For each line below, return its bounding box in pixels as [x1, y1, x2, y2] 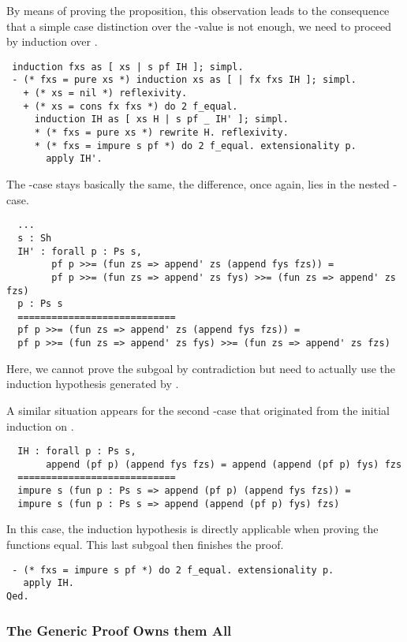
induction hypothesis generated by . [6, 375, 179, 392]
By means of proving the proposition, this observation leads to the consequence [6, 2, 390, 18]
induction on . [6, 417, 74, 434]
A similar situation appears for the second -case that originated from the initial [6, 401, 390, 418]
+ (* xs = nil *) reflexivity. [23, 88, 188, 99]
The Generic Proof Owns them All [6, 620, 232, 640]
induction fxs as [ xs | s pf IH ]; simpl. [12, 61, 244, 73]
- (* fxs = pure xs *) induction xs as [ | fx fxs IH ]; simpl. [12, 74, 357, 86]
